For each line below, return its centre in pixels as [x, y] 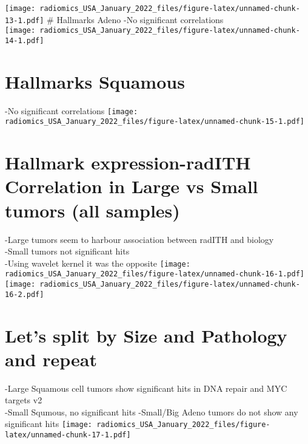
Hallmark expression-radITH [128, 162]
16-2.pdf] [25, 294]
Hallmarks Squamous [95, 81]
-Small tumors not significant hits [67, 251]
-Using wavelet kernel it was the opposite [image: [98, 263]
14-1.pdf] [25, 40]
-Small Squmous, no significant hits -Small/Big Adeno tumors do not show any [152, 412]
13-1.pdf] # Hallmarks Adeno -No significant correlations [114, 19]
